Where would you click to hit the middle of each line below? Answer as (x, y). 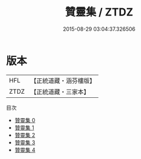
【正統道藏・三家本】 (60, 91)
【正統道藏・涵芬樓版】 (63, 81)
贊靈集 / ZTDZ (99, 12)
